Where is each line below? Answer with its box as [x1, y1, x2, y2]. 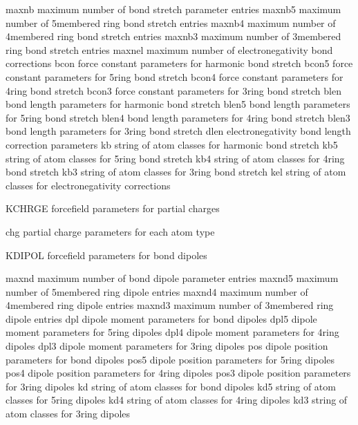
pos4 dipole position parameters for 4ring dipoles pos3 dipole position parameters [6, 366, 351, 380]
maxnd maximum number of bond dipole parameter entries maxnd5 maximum [6, 271, 339, 285]
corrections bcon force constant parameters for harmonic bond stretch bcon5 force [6, 56, 353, 70]
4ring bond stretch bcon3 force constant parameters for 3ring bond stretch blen [6, 83, 341, 97]
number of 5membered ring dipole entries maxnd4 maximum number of [6, 284, 308, 299]
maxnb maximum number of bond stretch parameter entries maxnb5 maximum [6, 2, 341, 16]
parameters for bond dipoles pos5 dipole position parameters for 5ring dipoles [6, 352, 335, 366]
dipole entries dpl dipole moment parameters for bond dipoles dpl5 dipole [6, 311, 317, 325]
